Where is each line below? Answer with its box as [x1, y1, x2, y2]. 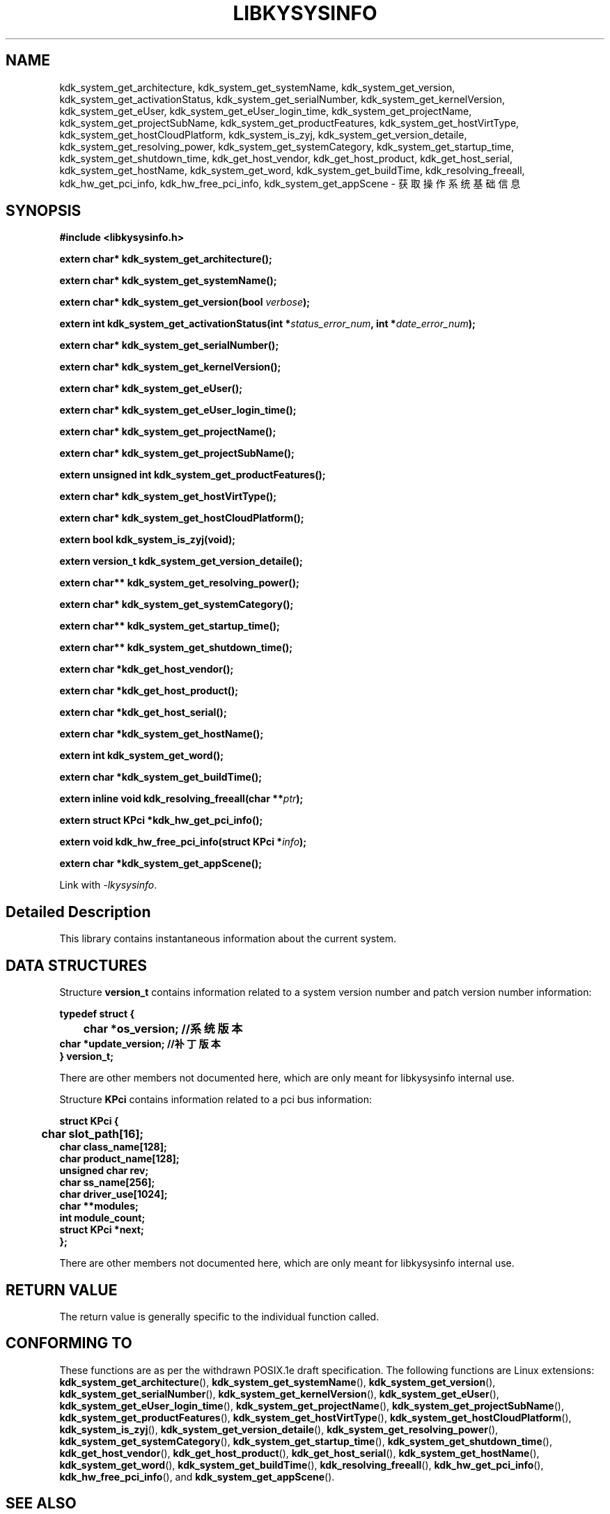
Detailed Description [6, 903, 151, 921]
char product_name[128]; [59, 1153, 180, 1165]
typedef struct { [59, 1008, 135, 1020]
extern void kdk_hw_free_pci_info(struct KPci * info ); [59, 836, 307, 848]
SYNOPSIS [6, 202, 81, 220]
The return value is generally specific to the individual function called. [59, 1310, 380, 1322]
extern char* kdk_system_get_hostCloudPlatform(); [59, 512, 304, 524]
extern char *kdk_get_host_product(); [59, 685, 239, 697]
